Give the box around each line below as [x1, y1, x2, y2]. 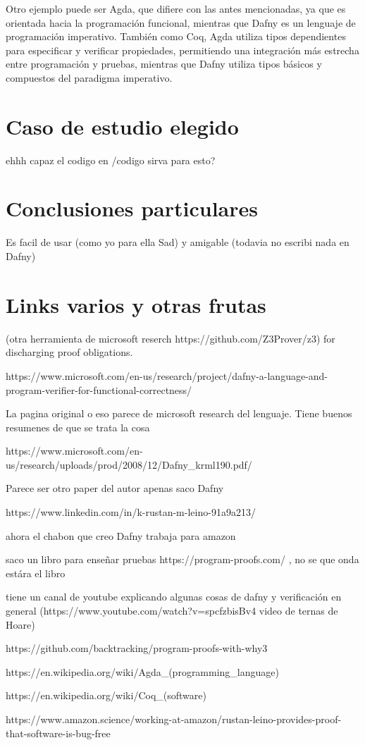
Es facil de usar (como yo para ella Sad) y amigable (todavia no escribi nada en [6, 235, 349, 250]
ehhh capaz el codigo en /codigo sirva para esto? [6, 152, 216, 167]
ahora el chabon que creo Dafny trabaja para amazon [6, 528, 236, 543]
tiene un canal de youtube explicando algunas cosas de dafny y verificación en [6, 589, 342, 604]
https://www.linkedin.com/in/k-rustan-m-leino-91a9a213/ [6, 505, 256, 519]
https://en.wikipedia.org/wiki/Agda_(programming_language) [6, 664, 279, 679]
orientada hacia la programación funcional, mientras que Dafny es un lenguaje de [6, 15, 356, 30]
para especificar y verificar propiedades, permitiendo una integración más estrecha [6, 42, 359, 57]
